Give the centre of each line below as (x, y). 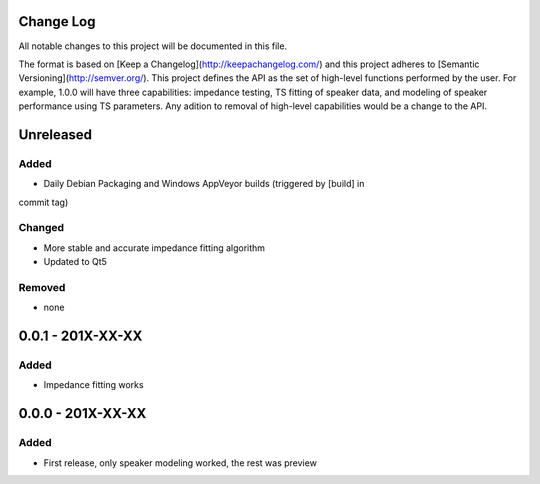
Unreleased (55, 134)
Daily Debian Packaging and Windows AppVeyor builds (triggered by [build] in (204, 184)
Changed (41, 228)
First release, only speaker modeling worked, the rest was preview (180, 462)
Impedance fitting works (93, 385)
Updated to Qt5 (75, 262)
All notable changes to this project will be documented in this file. (153, 46)
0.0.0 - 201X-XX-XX (82, 413)
